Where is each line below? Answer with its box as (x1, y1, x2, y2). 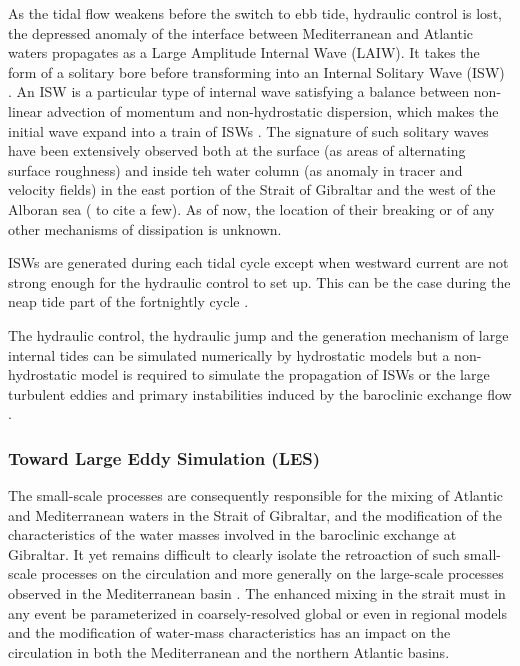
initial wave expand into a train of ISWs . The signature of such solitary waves (8, 120, 489, 141)
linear (8, 100, 43, 121)
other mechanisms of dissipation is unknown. (8, 218, 282, 239)
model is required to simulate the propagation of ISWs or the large (81, 364, 490, 385)
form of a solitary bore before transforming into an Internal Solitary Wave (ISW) (8, 61, 505, 82)
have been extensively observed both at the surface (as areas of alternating (8, 140, 466, 161)
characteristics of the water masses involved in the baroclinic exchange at (8, 524, 457, 545)
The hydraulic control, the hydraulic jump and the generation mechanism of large (8, 324, 509, 345)
